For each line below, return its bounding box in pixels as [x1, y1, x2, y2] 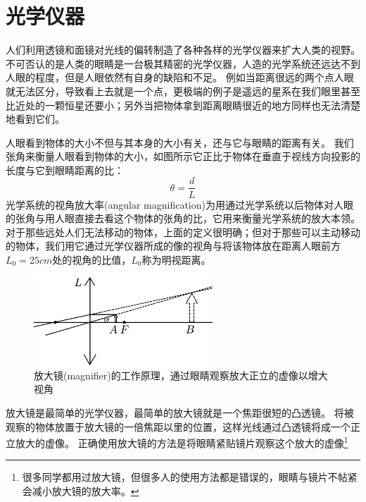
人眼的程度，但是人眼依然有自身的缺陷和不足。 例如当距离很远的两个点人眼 [6, 70, 354, 85]
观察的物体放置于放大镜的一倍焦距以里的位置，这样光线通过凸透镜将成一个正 [6, 419, 360, 434]
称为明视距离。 [141, 252, 211, 267]
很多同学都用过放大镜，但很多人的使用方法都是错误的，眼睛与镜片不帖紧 [22, 470, 358, 484]
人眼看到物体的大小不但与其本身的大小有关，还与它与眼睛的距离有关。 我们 [6, 135, 354, 149]
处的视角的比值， [52, 252, 132, 267]
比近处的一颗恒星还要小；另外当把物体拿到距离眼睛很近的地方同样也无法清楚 [6, 97, 360, 112]
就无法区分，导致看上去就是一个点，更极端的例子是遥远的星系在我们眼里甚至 [6, 83, 360, 98]
